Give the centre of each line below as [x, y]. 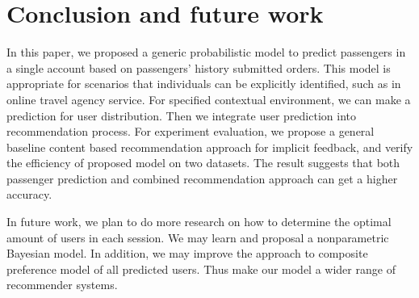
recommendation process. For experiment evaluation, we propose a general [191, 131]
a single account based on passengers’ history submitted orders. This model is [199, 67]
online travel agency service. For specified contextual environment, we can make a [209, 99]
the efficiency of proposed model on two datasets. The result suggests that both [203, 163]
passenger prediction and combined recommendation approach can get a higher [202, 178]
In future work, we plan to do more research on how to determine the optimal [199, 222]
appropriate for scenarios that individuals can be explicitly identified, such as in [204, 84]
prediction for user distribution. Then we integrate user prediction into [181, 115]
